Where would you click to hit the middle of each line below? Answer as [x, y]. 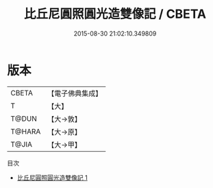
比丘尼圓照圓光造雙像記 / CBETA [115, 14]
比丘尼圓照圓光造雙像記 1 [52, 177]
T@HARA [26, 131]
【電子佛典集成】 [75, 93]
